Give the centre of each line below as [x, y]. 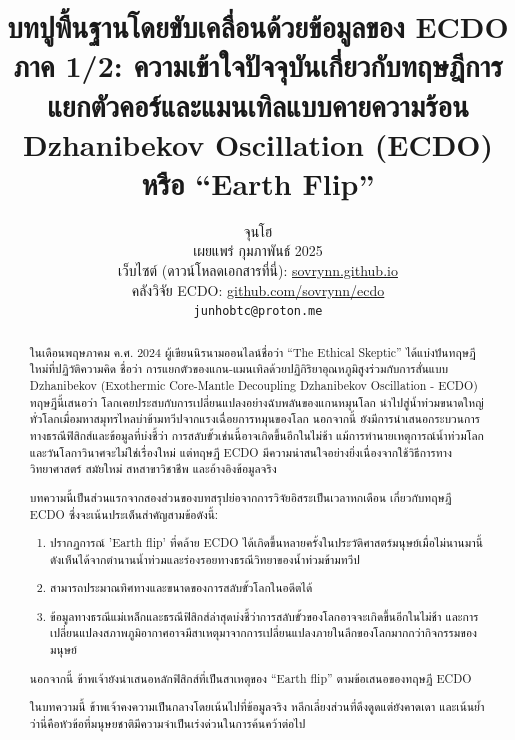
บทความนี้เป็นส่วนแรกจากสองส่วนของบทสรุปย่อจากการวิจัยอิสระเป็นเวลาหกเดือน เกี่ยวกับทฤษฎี [240, 496]
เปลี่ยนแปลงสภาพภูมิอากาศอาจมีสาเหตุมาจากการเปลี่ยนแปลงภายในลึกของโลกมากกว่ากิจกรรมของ [263, 632]
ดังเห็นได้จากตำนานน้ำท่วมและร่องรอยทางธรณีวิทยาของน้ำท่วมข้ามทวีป [205, 558]
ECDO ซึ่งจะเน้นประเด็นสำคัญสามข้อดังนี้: [124, 513]
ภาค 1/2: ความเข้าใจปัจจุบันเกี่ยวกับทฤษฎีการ [258, 65]
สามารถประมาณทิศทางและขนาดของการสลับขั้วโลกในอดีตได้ [181, 587]
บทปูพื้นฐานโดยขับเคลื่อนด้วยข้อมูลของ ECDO [258, 26]
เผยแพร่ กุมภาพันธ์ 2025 [258, 250]
